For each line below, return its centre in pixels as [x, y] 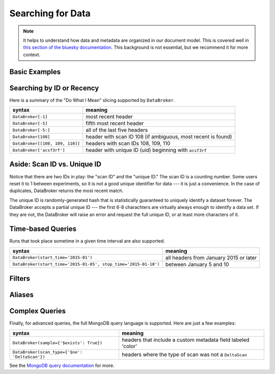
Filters [20, 278]
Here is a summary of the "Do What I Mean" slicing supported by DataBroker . [92, 100]
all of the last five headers [117, 130]
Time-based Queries [43, 229]
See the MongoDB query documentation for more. [62, 365]
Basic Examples [35, 72]
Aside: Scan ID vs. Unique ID [55, 164]
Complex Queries [38, 311]
